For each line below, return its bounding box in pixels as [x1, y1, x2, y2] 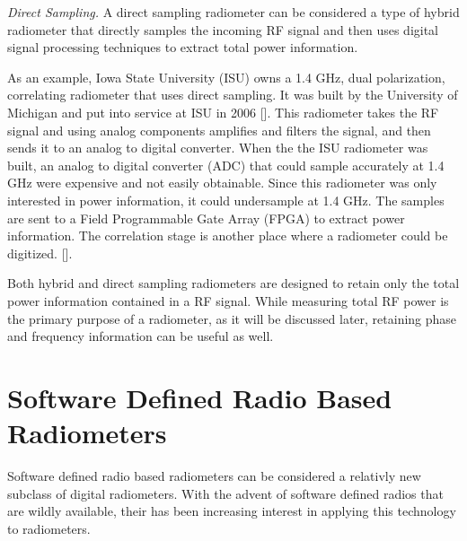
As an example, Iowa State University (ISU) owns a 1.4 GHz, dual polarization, [7, 67, 445, 86]
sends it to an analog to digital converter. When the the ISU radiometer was [7, 138, 428, 157]
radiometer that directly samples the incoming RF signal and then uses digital [7, 20, 439, 39]
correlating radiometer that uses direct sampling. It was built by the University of [7, 85, 458, 104]
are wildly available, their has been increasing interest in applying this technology [7, 502, 456, 520]
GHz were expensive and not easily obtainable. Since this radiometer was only [7, 173, 437, 192]
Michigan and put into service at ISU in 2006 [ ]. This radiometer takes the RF [7, 102, 439, 121]
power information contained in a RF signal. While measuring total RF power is [7, 291, 449, 310]
